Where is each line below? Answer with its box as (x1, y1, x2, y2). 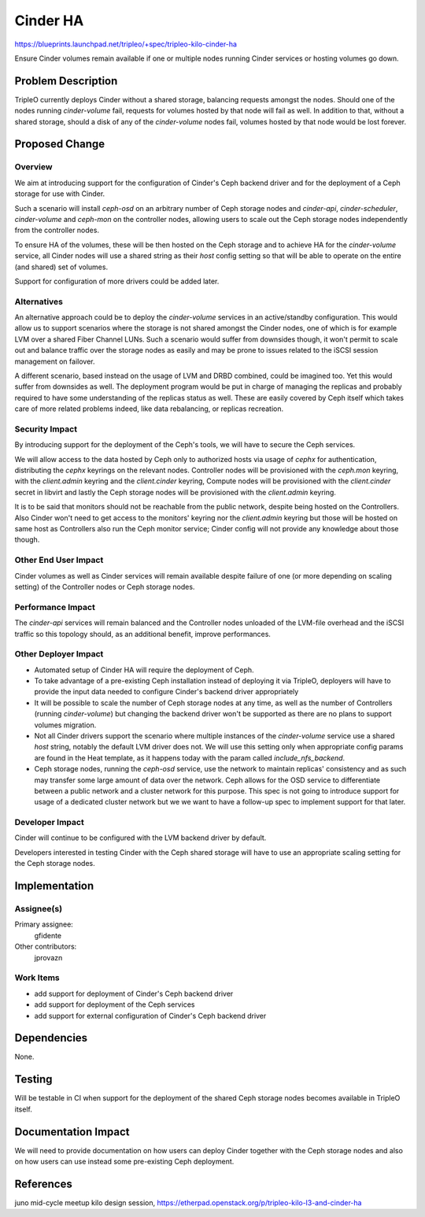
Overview (14, 161, 53, 172)
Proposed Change (14, 138, 105, 151)
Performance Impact (14, 601, 96, 612)
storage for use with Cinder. (14, 189, 105, 198)
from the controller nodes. (14, 225, 100, 235)
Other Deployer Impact (14, 649, 104, 660)
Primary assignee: (14, 919, 74, 929)
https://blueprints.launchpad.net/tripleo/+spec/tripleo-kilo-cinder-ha (14, 39, 238, 49)
